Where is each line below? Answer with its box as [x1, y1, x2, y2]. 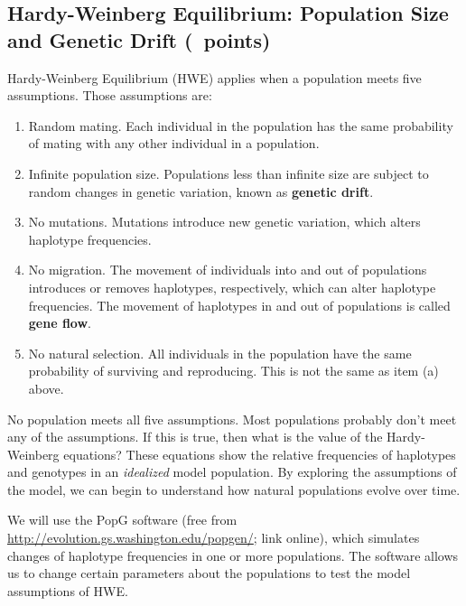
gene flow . [28, 313, 91, 332]
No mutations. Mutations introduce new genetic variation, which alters [28, 212, 421, 231]
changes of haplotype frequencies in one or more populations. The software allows [7, 545, 459, 564]
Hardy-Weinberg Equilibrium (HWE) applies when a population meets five [7, 68, 422, 87]
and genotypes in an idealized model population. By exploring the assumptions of [7, 462, 457, 481]
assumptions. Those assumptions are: [7, 86, 212, 105]
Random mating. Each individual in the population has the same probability [28, 116, 453, 135]
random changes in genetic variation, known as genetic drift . [28, 182, 374, 200]
